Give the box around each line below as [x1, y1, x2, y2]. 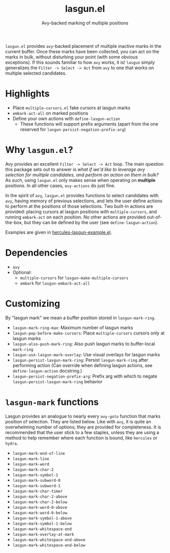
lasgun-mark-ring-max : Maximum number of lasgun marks [12, 324, 133, 330]
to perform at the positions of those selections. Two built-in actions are [5, 203, 153, 209]
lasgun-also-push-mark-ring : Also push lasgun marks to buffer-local [12, 341, 155, 347]
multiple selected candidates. [5, 70, 67, 76]
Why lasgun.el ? [5, 144, 73, 156]
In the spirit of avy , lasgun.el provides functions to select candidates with [5, 192, 159, 198]
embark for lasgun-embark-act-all [20, 280, 90, 286]
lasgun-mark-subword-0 [12, 478, 61, 483]
